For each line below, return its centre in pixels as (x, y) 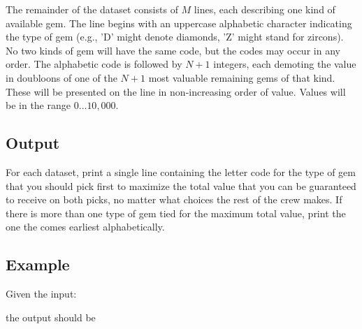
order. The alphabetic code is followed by (94, 64)
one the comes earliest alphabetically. (85, 227)
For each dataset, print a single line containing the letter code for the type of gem (181, 171)
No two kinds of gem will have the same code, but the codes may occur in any (173, 50)
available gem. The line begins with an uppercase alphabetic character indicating (179, 23)
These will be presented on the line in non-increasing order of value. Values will (176, 91)
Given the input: (41, 294)
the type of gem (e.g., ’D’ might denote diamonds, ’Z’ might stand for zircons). (175, 37)
